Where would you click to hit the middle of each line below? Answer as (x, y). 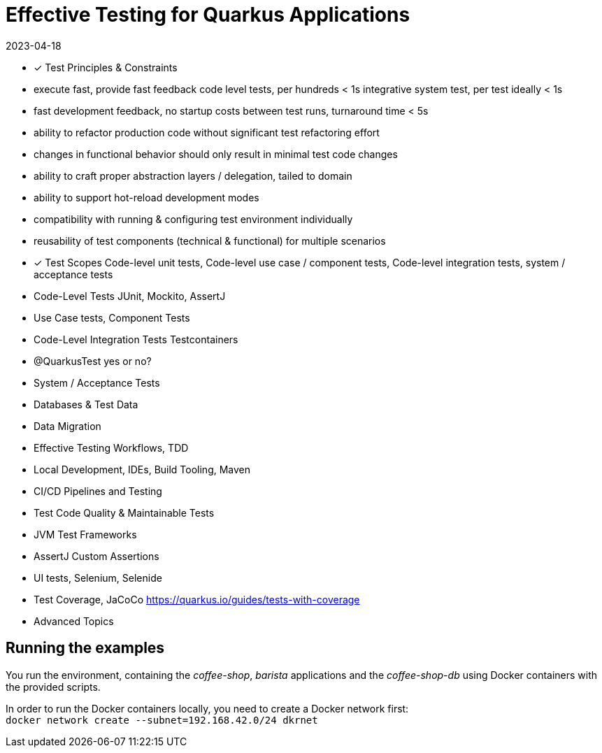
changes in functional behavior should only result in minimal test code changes (216, 154)
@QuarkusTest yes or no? (93, 361)
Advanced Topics (74, 621)
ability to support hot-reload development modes (146, 197)
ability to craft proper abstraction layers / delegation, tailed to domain (193, 175)
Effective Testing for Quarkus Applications (208, 15)
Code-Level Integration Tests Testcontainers (136, 339)
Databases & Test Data (86, 404)
